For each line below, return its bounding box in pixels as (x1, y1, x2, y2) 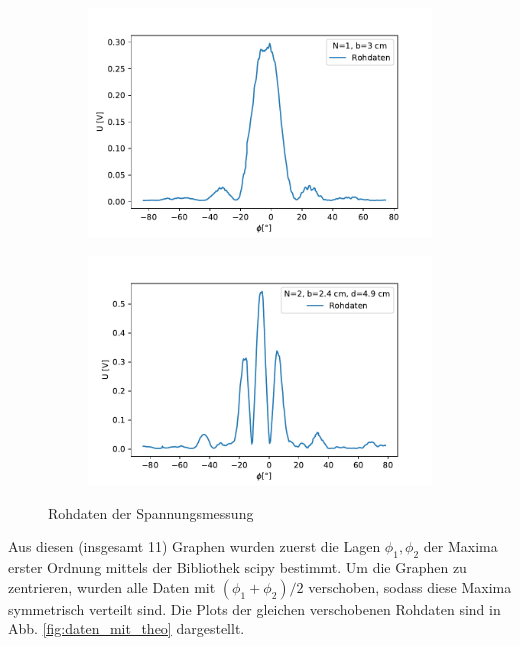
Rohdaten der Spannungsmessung (48, 502, 254, 523)
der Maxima (423, 536, 498, 557)
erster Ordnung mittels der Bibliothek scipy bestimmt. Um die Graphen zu (8, 557, 467, 578)
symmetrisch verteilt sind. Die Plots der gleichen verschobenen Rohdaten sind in (8, 598, 501, 619)
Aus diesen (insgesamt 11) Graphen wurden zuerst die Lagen (8, 536, 381, 557)
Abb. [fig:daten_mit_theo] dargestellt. (8, 618, 245, 639)
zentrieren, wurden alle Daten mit (8, 576, 216, 597)
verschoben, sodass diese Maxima (308, 576, 512, 597)
